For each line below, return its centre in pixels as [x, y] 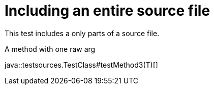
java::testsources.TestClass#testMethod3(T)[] [81, 65]
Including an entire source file [108, 11]
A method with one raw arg [50, 49]
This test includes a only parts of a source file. [82, 33]
